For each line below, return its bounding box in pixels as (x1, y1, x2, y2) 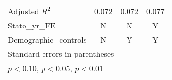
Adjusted (8, 5, 39, 17)
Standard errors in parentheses (8, 48, 114, 59)
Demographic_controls (8, 34, 87, 45)
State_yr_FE (8, 20, 56, 31)
